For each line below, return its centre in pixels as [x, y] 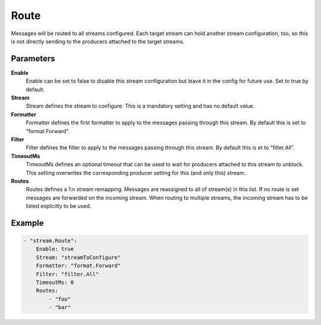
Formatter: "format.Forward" [78, 266]
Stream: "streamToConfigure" [78, 257]
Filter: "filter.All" [67, 274]
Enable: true [55, 249]
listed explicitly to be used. [59, 206]
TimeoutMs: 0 [55, 282]
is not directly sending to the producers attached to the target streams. [98, 41]
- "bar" [60, 307]
